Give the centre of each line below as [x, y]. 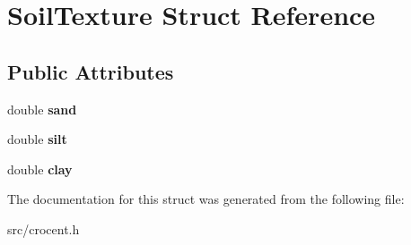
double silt [37, 139]
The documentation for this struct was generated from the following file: [206, 199]
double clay [40, 169]
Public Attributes [91, 71]
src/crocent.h [44, 228]
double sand [42, 109]
